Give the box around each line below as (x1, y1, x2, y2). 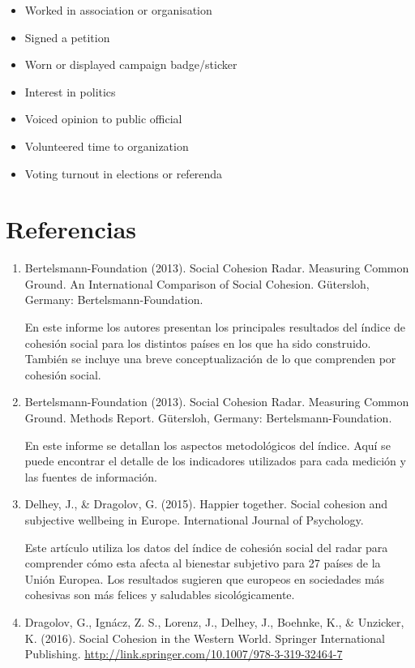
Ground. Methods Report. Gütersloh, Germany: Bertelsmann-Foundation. (24, 409, 392, 426)
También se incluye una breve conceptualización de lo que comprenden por (24, 350, 396, 367)
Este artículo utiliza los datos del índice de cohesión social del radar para (24, 538, 388, 555)
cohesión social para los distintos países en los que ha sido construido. (24, 334, 371, 351)
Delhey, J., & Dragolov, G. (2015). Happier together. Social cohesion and (24, 495, 388, 512)
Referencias (6, 212, 137, 246)
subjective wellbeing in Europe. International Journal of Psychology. (24, 512, 364, 528)
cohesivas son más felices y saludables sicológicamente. (24, 586, 295, 603)
